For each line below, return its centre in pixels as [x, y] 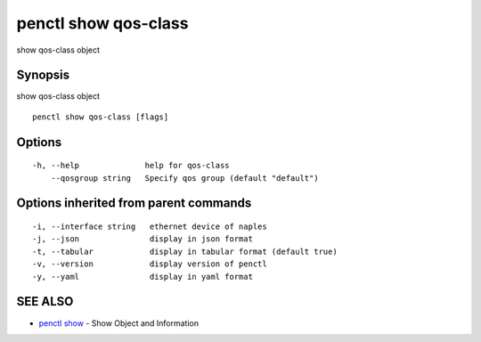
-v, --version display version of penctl [150, 264]
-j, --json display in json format [143, 239]
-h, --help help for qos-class [131, 166]
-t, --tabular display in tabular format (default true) [185, 251]
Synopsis [43, 75]
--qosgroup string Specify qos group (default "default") [185, 178]
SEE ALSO [45, 301]
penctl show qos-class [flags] [101, 117]
